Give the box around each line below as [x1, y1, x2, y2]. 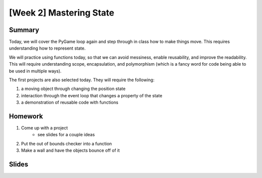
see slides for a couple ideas [37, 132, 95, 138]
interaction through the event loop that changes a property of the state [21, 92, 163, 98]
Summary [9, 26, 39, 34]
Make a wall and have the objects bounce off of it [21, 147, 120, 153]
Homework [9, 112, 43, 120]
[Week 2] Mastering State [9, 7, 115, 18]
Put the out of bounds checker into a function [21, 141, 112, 146]
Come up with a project [21, 125, 68, 131]
